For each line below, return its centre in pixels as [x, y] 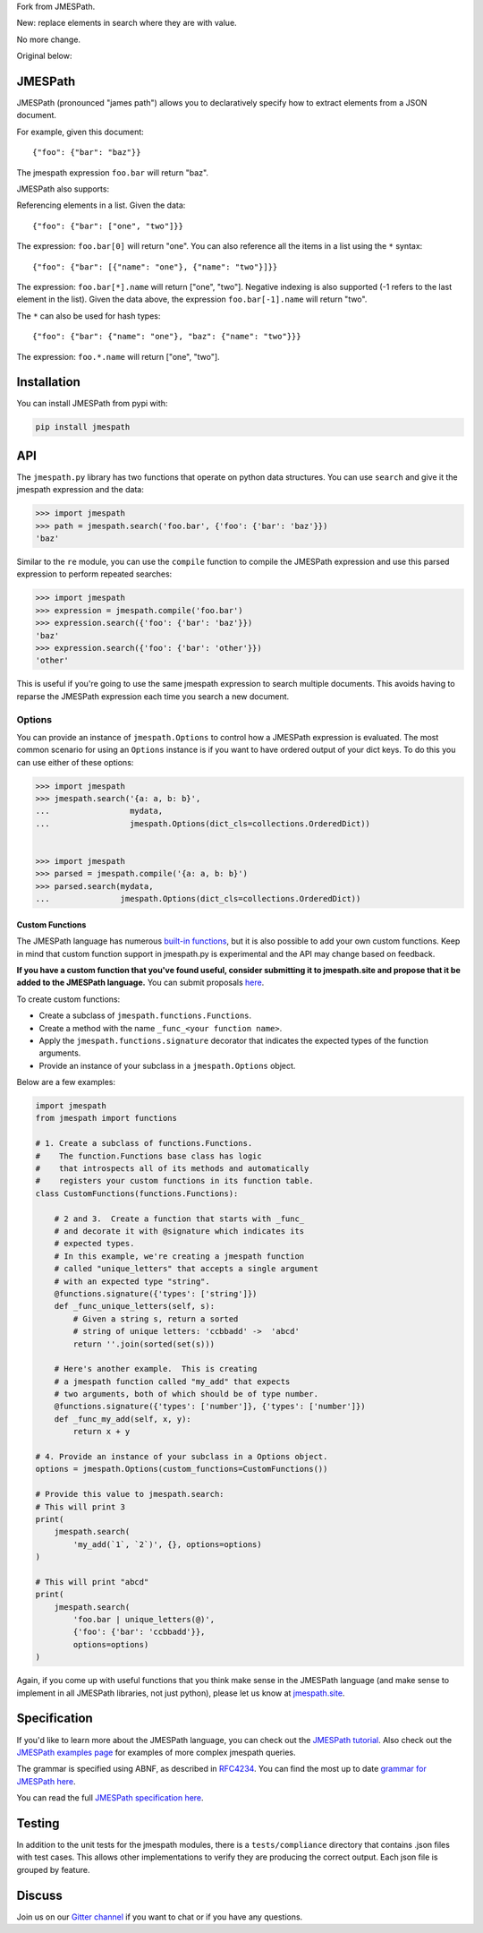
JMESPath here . [46, 1781]
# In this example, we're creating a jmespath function [179, 1256]
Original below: [44, 56]
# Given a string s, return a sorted [156, 1319]
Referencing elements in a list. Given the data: [101, 205]
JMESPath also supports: [63, 189]
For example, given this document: [80, 132]
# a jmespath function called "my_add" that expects [172, 1381]
